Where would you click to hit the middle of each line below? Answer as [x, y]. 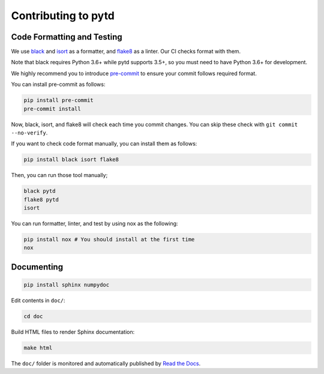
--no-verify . [29, 133]
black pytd [40, 191]
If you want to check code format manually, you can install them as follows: [104, 143]
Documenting [37, 267]
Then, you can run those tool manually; [59, 175]
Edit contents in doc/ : [38, 301]
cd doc [33, 316]
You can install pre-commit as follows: [58, 85]
